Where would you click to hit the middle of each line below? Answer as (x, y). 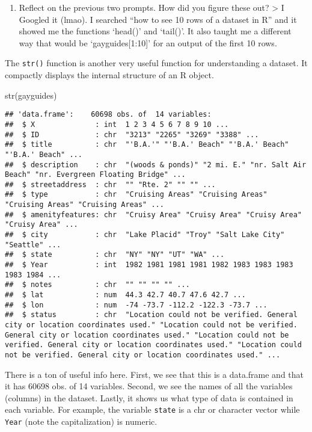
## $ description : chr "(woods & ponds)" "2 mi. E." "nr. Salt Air (156, 165)
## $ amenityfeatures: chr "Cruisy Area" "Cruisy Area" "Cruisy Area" (153, 214)
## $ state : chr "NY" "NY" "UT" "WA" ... (115, 255)
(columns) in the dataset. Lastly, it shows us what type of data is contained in (149, 397)
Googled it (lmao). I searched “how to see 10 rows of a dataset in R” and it (158, 19)
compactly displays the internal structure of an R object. (109, 75)
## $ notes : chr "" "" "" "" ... (97, 285)
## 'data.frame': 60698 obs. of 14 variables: (108, 115)
